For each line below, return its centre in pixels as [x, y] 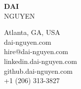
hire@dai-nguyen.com [36, 51]
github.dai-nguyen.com [38, 71]
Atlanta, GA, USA [32, 32]
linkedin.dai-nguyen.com [40, 61]
